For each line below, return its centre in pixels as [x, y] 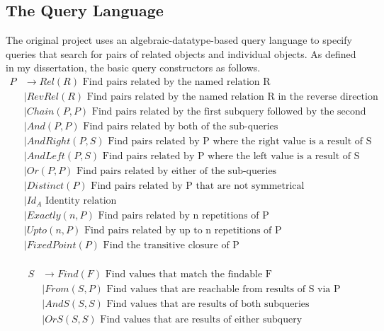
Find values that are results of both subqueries [208, 304]
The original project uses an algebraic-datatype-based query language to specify [179, 40]
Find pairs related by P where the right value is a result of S [240, 142]
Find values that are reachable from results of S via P [224, 290]
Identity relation [81, 201]
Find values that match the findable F [188, 275]
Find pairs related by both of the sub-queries [181, 127]
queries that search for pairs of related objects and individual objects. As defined [181, 53]
